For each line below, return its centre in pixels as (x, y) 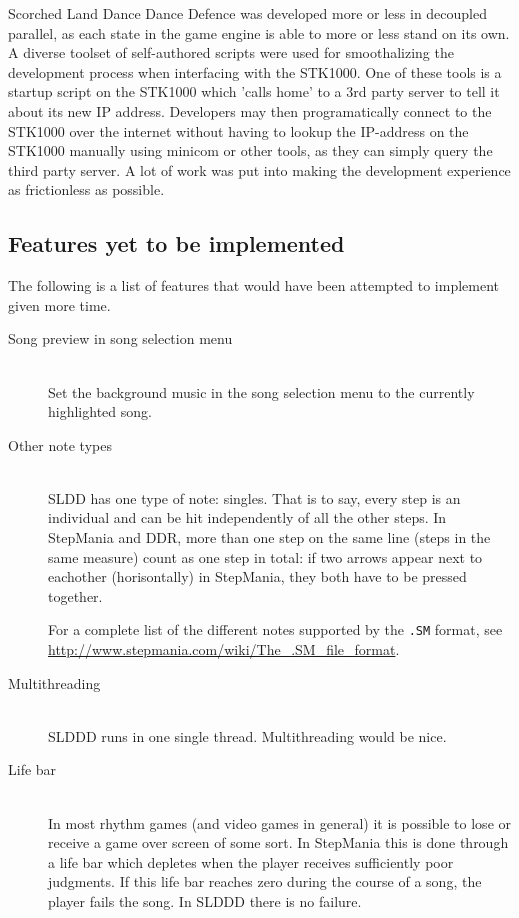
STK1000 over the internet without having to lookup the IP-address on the (238, 130)
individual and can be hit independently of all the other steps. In (247, 517)
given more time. (59, 304)
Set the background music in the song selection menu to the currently (261, 391)
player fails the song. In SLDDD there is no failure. (205, 901)
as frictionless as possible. (86, 189)
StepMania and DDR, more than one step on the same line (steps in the (269, 537)
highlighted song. (100, 411)
